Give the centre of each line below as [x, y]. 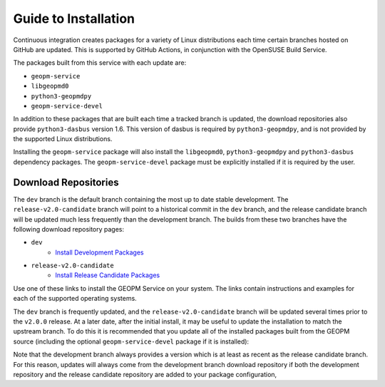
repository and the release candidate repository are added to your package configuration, [145, 375]
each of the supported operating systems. [75, 299]
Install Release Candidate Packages [108, 275]
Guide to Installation [74, 19]
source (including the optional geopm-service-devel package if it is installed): [131, 341]
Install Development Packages [99, 252]
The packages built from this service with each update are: [100, 63]
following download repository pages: [69, 229]
